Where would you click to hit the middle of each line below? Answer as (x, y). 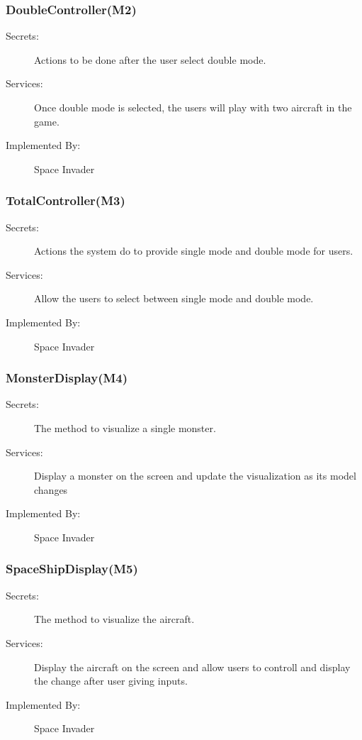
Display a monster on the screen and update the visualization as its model (195, 476)
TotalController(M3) (66, 200)
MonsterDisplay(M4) (67, 378)
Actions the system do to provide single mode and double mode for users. (194, 251)
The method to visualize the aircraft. (114, 619)
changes (51, 489)
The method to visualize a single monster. (125, 427)
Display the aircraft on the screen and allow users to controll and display (192, 667)
